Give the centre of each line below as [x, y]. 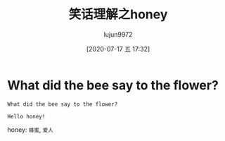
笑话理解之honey [118, 14]
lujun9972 [118, 34]
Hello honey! [26, 116]
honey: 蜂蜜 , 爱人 [31, 129]
